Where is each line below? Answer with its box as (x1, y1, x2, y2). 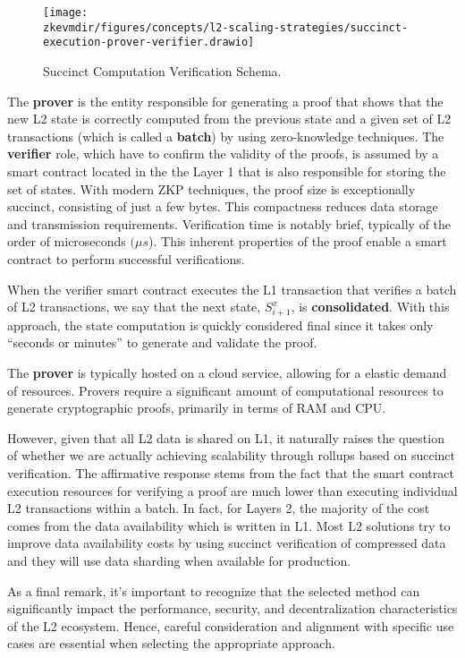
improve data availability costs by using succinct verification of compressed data (7, 534, 446, 552)
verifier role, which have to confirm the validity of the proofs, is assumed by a (7, 144, 439, 163)
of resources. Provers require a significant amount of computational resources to (7, 380, 444, 399)
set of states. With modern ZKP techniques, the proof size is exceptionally (7, 179, 416, 198)
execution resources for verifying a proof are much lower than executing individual (7, 481, 458, 500)
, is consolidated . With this (291, 297, 450, 316)
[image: (43, 6, 89, 19)
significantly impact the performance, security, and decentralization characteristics (7, 599, 458, 618)
